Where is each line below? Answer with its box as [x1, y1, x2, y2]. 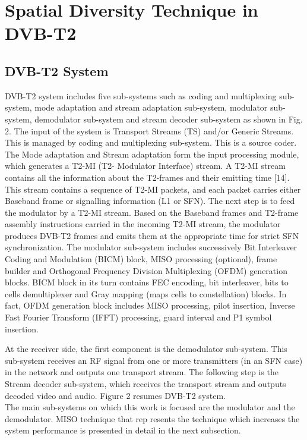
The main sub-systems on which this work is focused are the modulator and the [5, 401, 295, 413]
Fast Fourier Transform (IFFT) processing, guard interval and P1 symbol [5, 311, 272, 323]
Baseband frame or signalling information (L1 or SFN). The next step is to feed [5, 194, 295, 207]
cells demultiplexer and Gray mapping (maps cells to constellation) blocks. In [5, 287, 287, 300]
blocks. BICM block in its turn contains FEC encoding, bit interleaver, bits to [5, 276, 289, 288]
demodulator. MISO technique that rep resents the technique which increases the [5, 412, 300, 425]
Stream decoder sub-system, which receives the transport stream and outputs [5, 378, 286, 390]
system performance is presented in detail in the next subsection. [5, 424, 241, 436]
